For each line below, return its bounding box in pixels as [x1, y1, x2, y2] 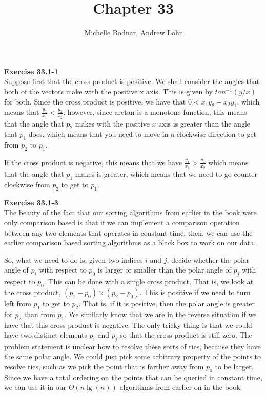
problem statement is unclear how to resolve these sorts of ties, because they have [4, 341, 261, 351]
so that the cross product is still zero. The [120, 329, 252, 340]
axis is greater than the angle [158, 118, 251, 129]
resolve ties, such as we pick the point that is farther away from [4, 361, 204, 372]
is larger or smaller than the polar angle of [97, 264, 231, 275]
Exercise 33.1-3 [4, 197, 58, 207]
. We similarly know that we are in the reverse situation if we [64, 308, 257, 319]
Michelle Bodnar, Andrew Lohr [84, 27, 182, 38]
